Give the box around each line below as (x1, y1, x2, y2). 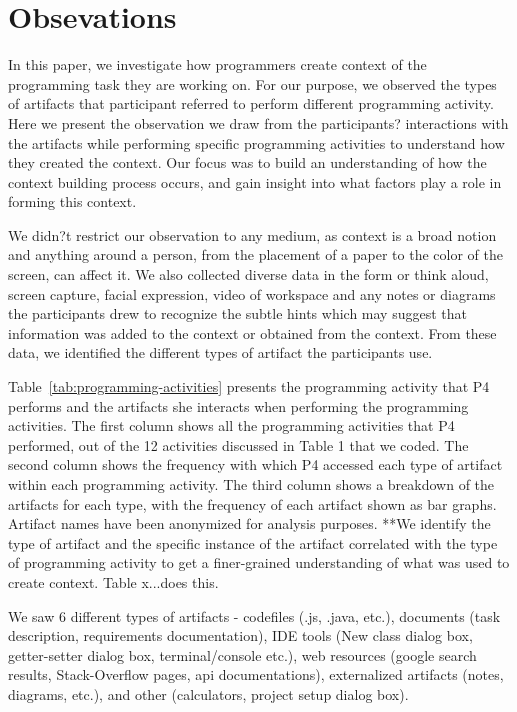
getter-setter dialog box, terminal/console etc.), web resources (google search (8, 644, 477, 665)
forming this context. (8, 191, 137, 212)
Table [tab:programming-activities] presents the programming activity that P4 (8, 376, 490, 397)
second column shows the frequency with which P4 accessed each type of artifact (8, 454, 503, 475)
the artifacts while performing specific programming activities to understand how (8, 132, 505, 153)
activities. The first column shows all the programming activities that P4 (8, 415, 455, 436)
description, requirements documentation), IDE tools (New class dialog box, (8, 625, 473, 646)
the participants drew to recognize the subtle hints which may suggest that (8, 303, 467, 324)
